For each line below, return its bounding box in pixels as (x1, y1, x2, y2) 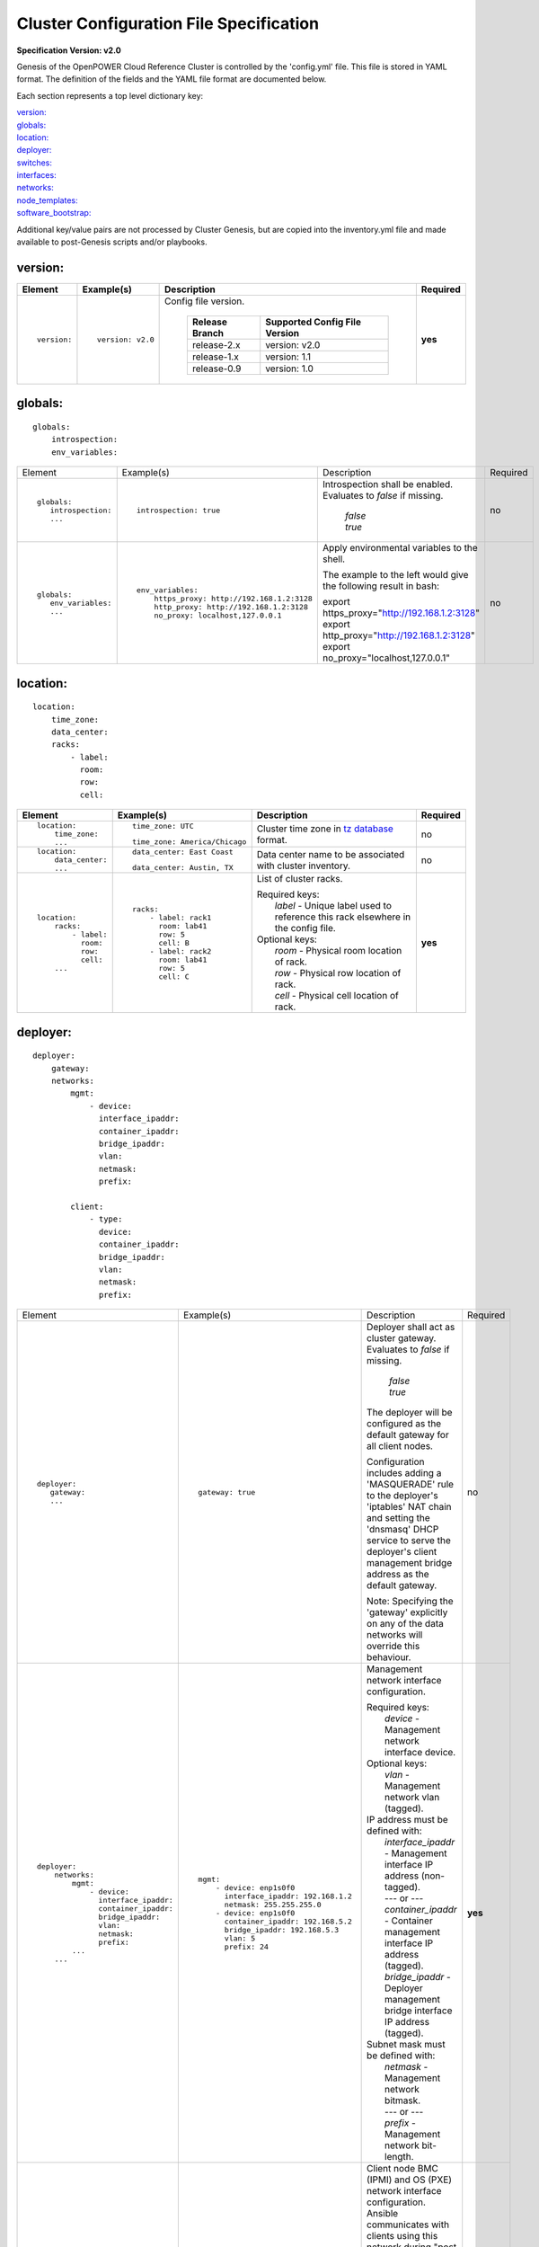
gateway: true (198, 1488, 256, 1497)
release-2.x (191, 338, 241, 351)
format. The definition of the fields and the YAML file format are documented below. (16, 74, 327, 84)
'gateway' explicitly (367, 1606, 448, 1619)
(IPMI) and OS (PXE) (367, 2173, 453, 2186)
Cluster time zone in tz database (256, 822, 394, 835)
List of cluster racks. (256, 873, 343, 885)
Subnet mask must (367, 2038, 446, 2051)
